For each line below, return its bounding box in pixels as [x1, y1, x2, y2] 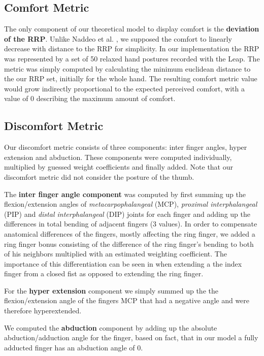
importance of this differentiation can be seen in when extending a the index [4, 258, 242, 269]
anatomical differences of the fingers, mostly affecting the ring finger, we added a [4, 228, 255, 239]
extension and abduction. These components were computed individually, [4, 151, 232, 162]
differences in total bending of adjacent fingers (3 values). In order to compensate [4, 218, 257, 229]
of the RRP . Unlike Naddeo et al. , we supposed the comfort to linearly [4, 33, 232, 44]
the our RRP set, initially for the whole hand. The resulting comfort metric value [4, 73, 257, 84]
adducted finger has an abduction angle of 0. [4, 342, 143, 352]
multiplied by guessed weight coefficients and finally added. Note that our [4, 161, 233, 172]
